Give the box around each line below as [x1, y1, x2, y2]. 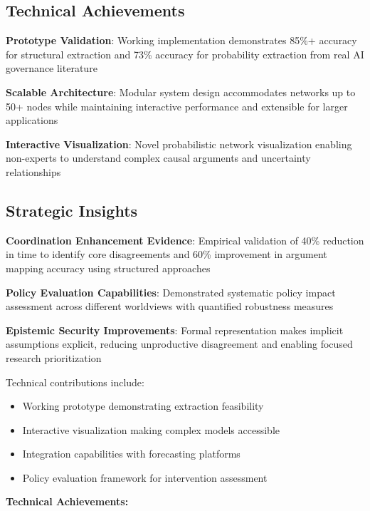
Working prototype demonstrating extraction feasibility [22, 398, 264, 413]
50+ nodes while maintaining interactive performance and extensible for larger [6, 98, 348, 113]
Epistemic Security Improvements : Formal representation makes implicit [6, 322, 344, 337]
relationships [6, 164, 61, 179]
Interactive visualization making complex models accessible [22, 422, 280, 437]
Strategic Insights [6, 199, 138, 221]
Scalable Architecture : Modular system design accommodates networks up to [6, 84, 356, 99]
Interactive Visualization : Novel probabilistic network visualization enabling [6, 136, 352, 151]
